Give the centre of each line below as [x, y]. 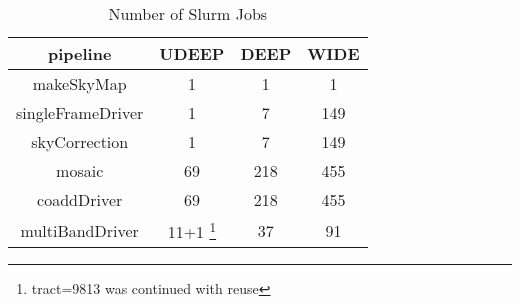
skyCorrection [80, 141]
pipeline [79, 53]
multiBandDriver [79, 230]
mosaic [80, 170]
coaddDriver [80, 199]
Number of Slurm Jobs [188, 13]
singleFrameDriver [80, 112]
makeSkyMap [79, 83]
